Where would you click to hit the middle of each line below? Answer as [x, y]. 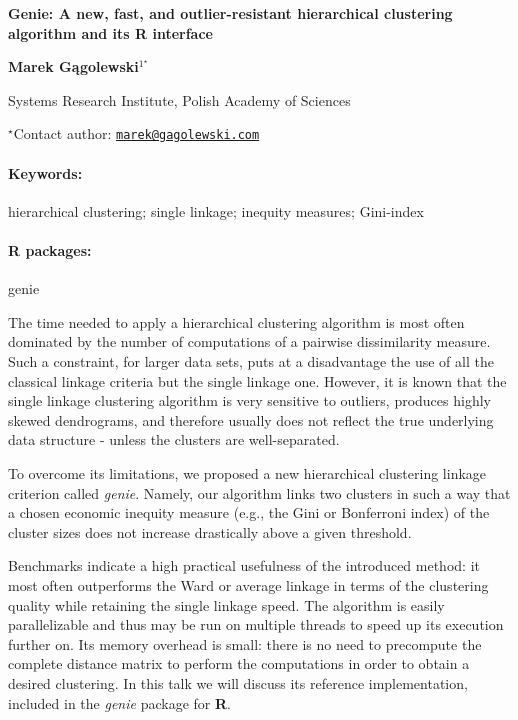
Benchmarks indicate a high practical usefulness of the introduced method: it [244, 565]
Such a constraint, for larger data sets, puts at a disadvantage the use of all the [251, 361]
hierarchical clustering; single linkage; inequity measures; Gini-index [216, 210]
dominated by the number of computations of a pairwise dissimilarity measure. [249, 341]
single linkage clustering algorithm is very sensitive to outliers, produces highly [249, 400]
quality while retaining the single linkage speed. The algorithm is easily [226, 604]
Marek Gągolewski [73, 66]
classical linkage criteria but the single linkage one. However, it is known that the [257, 380]
